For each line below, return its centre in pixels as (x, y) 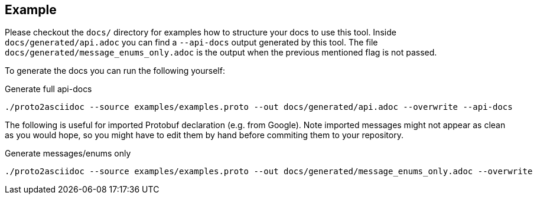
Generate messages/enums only (68, 154)
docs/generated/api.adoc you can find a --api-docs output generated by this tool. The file (191, 43)
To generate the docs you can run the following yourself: (115, 71)
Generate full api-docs (48, 89)
